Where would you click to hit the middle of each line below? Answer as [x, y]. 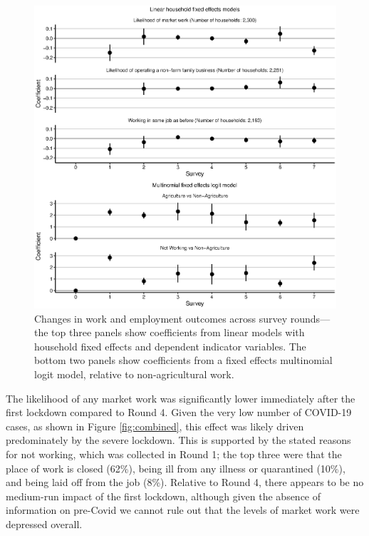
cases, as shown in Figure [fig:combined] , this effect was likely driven [155, 426]
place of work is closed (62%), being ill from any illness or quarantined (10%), [176, 468]
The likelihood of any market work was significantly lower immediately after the [181, 398]
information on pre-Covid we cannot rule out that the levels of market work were [183, 510]
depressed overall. [44, 524]
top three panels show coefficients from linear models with [178, 332]
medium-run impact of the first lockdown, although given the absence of [163, 496]
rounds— [310, 318]
